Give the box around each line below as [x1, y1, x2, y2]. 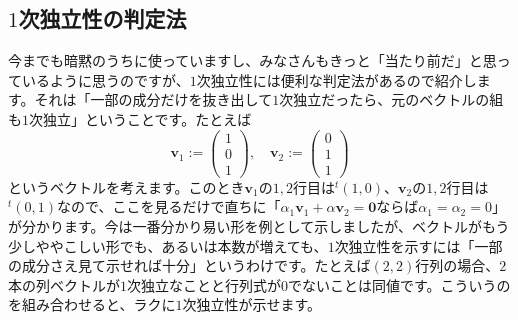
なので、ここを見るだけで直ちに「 [57, 196, 281, 217]
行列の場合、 [415, 255, 500, 276]
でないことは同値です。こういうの [288, 274, 511, 295]
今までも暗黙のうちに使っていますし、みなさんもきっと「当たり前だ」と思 [8, 50, 497, 71]
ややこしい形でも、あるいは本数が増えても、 [35, 235, 328, 256]
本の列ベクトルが [8, 274, 120, 295]
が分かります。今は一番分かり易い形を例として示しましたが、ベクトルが [8, 215, 482, 236]
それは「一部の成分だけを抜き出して [34, 89, 273, 110]
